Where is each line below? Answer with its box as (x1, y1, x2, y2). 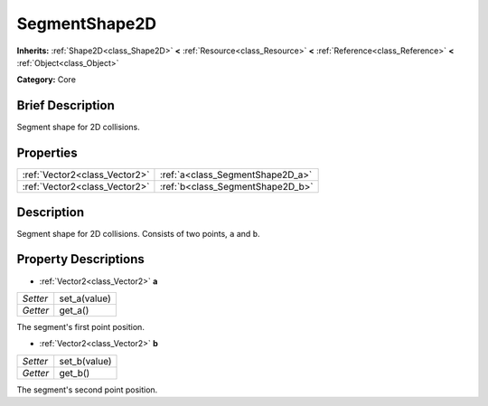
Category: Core (16, 74, 77, 85)
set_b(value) (59, 354, 112, 367)
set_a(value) (59, 292, 112, 305)
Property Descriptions (16, 251, 145, 267)
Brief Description (16, 98, 115, 113)
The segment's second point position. (16, 384, 158, 395)
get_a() (59, 304, 89, 316)
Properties (16, 146, 78, 161)
